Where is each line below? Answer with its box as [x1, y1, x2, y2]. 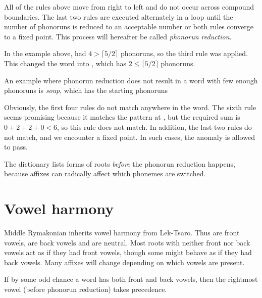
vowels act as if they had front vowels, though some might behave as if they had [4, 247, 252, 258]
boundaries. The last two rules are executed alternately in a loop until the [4, 11, 233, 22]
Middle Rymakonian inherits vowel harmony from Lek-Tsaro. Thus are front [4, 227, 240, 238]
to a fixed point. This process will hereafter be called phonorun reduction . [4, 31, 232, 41]
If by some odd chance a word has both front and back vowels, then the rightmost [4, 274, 258, 284]
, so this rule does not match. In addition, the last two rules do [57, 121, 252, 132]
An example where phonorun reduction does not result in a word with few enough [4, 75, 258, 85]
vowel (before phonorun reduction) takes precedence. [4, 284, 167, 294]
